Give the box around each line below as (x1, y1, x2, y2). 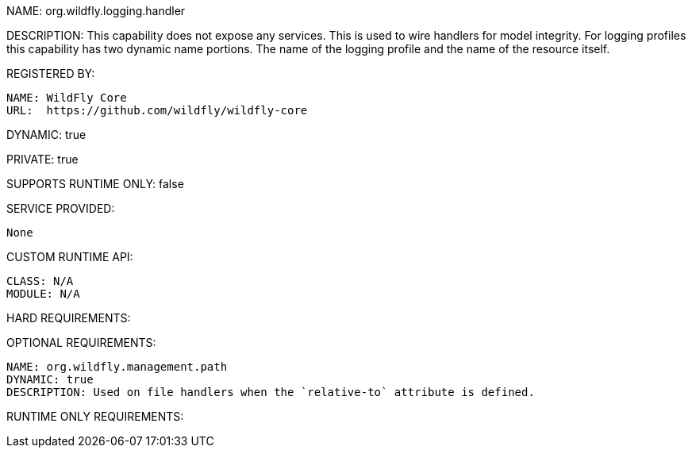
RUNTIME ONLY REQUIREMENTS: (6, 410, 184, 423)
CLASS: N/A (6, 275, 74, 287)
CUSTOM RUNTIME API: (6, 250, 133, 264)
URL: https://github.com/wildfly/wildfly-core (6, 104, 308, 117)
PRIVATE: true (6, 152, 79, 166)
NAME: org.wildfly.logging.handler (6, 4, 186, 17)
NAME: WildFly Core (6, 91, 127, 104)
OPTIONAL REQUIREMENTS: (6, 336, 156, 349)
